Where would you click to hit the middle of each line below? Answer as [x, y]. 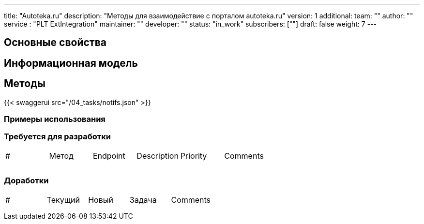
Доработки [26, 181]
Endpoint [109, 156]
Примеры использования [55, 119]
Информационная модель [71, 63]
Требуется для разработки [57, 137]
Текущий [63, 200]
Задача [143, 200]
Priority [194, 156]
